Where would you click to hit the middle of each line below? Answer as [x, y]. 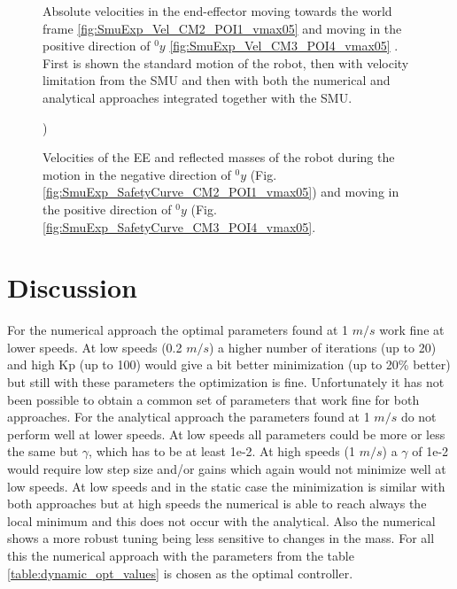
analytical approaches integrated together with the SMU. [198, 97]
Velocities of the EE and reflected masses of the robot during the [219, 157]
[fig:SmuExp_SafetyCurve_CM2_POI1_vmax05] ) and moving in [221, 192]
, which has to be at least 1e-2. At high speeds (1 [222, 451]
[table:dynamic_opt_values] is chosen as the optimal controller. [180, 573]
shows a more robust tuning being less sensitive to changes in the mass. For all [221, 538]
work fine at [412, 330]
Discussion [72, 287]
